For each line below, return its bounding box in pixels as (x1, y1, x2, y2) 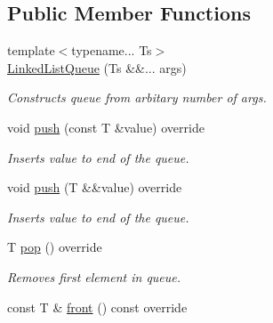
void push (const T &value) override (7, 117, 205, 136)
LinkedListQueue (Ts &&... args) (7, 58, 187, 77)
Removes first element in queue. (7, 267, 181, 286)
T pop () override (7, 238, 102, 256)
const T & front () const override (7, 297, 188, 316)
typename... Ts (71, 41, 152, 60)
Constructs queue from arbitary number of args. (7, 88, 267, 107)
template (7, 41, 55, 60)
